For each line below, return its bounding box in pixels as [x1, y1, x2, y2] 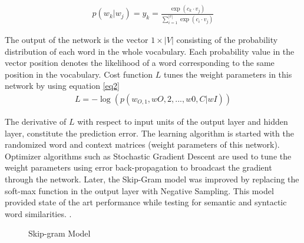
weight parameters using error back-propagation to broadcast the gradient [5, 161, 272, 174]
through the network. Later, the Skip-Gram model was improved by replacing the [5, 173, 299, 185]
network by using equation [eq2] [5, 79, 120, 92]
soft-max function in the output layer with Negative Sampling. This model [5, 184, 274, 197]
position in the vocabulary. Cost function [5, 68, 153, 80]
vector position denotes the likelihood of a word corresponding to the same [5, 56, 275, 69]
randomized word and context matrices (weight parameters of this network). [5, 138, 280, 151]
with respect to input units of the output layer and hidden [77, 115, 288, 128]
